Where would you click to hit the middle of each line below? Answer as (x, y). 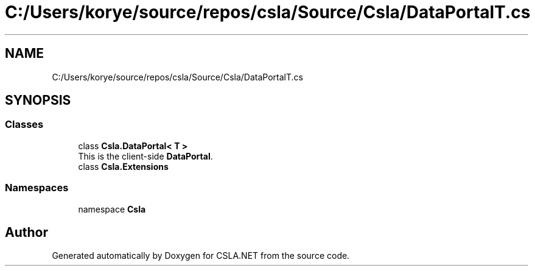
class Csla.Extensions (123, 166)
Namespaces (37, 188)
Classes (24, 125)
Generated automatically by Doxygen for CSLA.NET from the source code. (201, 256)
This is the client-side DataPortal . (145, 156)
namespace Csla (112, 209)
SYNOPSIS (38, 100)
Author (26, 232)
